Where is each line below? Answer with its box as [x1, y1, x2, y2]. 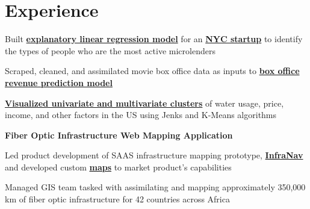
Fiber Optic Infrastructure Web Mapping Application [5, 128, 233, 141]
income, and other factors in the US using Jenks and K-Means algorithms [5, 108, 277, 121]
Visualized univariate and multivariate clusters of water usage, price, [5, 96, 284, 109]
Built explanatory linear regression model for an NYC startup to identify [5, 33, 303, 45]
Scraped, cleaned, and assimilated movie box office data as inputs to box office [5, 64, 300, 77]
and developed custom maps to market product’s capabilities [5, 160, 232, 173]
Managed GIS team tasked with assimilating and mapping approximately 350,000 [5, 181, 306, 193]
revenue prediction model [5, 76, 113, 89]
